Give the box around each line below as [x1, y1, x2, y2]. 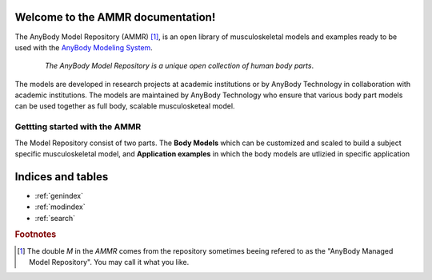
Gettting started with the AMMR [14, 121, 142, 132]
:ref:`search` [34, 213, 76, 223]
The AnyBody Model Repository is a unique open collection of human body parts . [45, 61, 314, 71]
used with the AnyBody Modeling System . [14, 42, 154, 52]
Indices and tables [14, 170, 109, 183]
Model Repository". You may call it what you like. [29, 258, 190, 267]
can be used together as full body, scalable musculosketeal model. [14, 101, 235, 111]
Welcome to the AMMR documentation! [14, 10, 216, 24]
